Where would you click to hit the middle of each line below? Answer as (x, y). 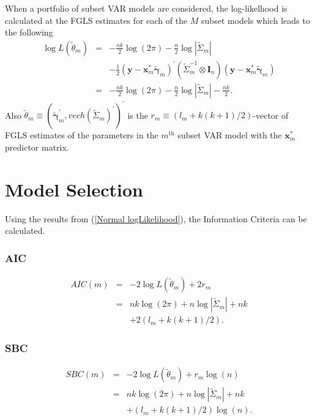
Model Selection (74, 189)
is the (138, 115)
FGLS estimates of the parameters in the (82, 135)
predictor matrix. (37, 147)
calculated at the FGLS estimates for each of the (96, 20)
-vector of (271, 115)
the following (29, 32)
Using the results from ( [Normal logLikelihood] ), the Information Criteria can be (156, 218)
